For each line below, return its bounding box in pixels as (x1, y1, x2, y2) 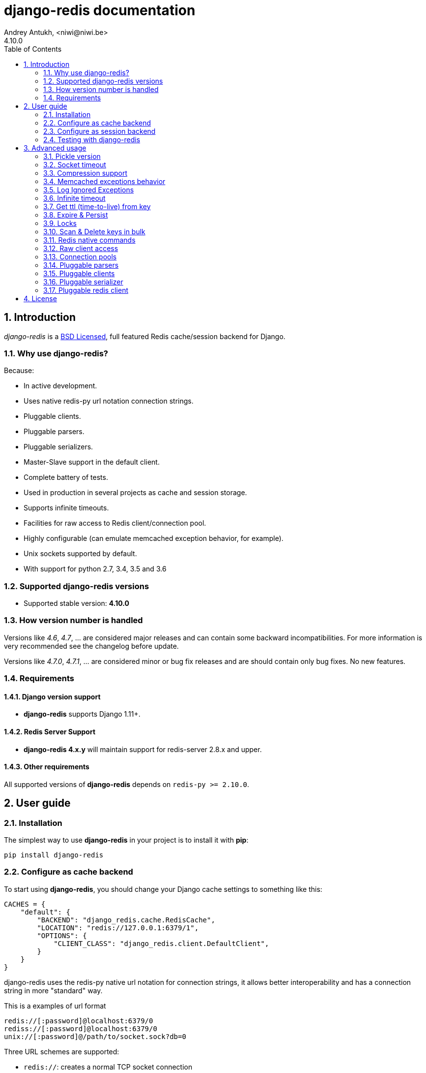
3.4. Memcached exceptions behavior (43, 177, 166, 186)
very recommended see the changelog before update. (4, 641, 179, 650)
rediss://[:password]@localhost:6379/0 (4, 1024, 157, 1033)
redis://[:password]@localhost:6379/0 (4, 1016, 153, 1025)
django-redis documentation (4, 2, 196, 19)
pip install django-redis (4, 851, 104, 859)
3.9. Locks (43, 219, 77, 227)
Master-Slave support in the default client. (24, 458, 160, 467)
